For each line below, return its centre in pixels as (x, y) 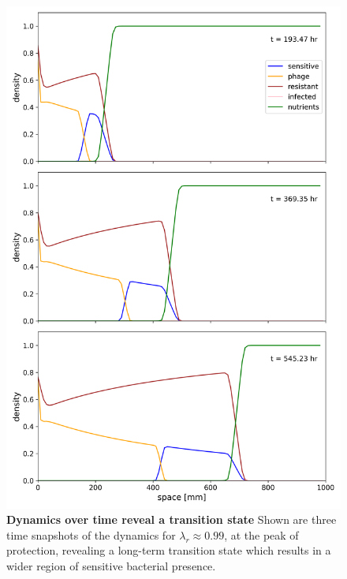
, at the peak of (261, 534)
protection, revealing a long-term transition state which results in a (169, 550)
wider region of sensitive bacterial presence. (111, 565)
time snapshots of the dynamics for (91, 534)
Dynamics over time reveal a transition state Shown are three (172, 519)
